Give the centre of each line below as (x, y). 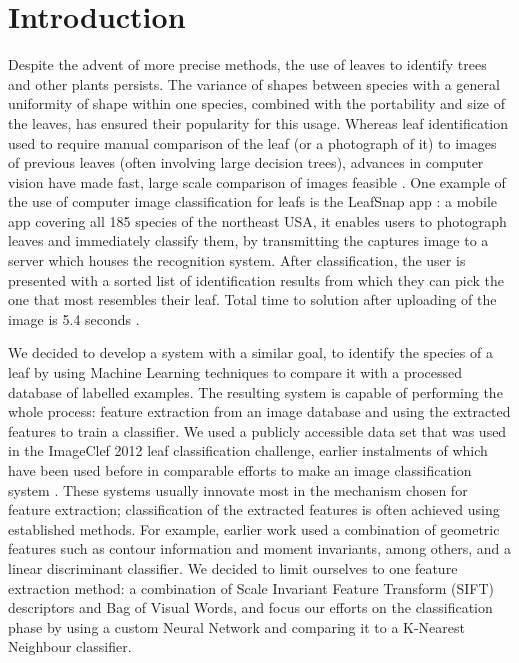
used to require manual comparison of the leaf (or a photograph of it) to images (252, 142)
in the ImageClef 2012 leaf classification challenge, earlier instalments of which (248, 450)
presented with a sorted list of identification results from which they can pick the (256, 279)
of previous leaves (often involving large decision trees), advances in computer (246, 162)
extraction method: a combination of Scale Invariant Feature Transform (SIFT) (251, 587)
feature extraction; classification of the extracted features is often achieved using (254, 509)
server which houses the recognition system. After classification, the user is (237, 260)
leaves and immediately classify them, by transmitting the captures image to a (248, 240)
